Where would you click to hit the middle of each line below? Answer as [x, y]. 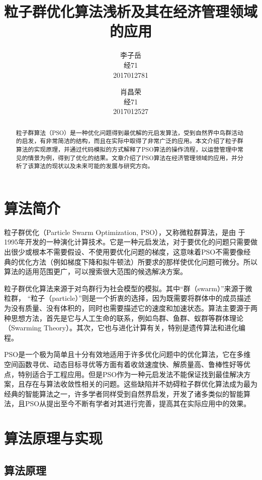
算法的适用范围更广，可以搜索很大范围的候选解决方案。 [96, 271]
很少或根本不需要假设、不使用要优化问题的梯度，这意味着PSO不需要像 [127, 252]
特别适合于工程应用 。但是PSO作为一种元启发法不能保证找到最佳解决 [131, 374]
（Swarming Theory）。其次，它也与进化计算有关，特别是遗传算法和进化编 [125, 328]
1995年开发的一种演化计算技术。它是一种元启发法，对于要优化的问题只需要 [127, 242]
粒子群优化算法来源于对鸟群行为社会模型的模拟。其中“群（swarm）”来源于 [125, 288]
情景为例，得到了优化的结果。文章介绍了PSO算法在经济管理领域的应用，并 [133, 157]
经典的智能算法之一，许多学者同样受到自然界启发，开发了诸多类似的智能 [124, 393]
